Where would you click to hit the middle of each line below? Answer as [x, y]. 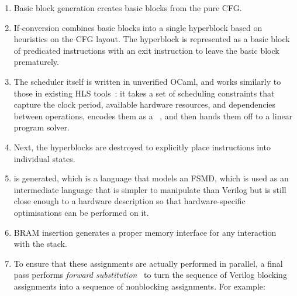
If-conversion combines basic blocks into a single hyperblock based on [138, 27]
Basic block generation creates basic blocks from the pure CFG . [128, 8]
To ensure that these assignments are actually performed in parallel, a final [148, 263]
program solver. [42, 127]
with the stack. [40, 244]
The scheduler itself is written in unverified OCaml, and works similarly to [147, 81]
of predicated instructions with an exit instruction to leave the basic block [146, 50]
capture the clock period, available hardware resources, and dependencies [145, 104]
